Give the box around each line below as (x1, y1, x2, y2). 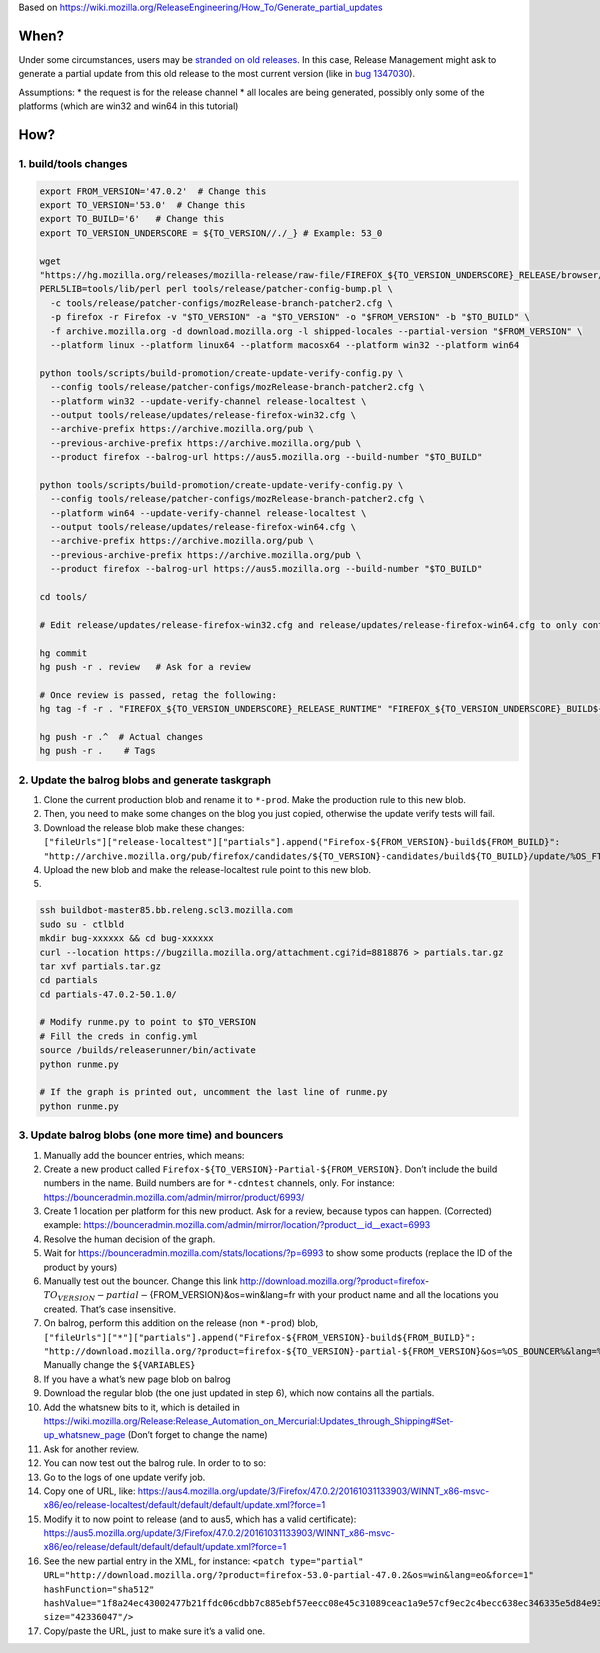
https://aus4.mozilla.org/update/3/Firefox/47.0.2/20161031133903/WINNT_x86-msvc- (137, 1485, 490, 1497)
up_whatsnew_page (43, 1429, 126, 1441)
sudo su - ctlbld (39, 918, 125, 930)
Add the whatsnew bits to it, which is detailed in (43, 1401, 240, 1413)
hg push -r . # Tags (39, 745, 157, 757)
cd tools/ (39, 591, 88, 602)
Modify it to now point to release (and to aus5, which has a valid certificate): (43, 1513, 357, 1525)
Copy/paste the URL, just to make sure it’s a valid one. (43, 1625, 266, 1637)
